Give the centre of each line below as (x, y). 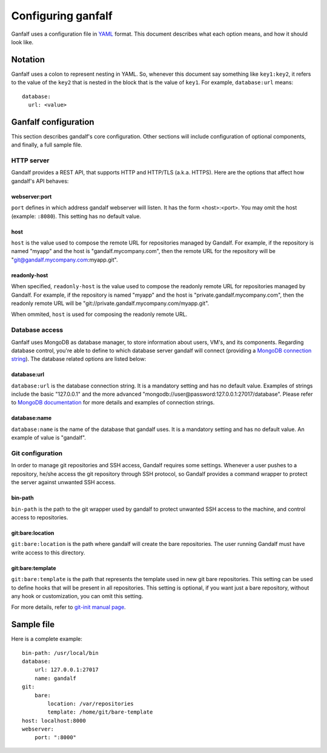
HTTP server (30, 160)
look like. (22, 42)
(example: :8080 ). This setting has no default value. (76, 216)
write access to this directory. (48, 552)
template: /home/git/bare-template (100, 712)
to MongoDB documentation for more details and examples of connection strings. (113, 403)
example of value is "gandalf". (48, 438)
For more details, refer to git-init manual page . (69, 607)
